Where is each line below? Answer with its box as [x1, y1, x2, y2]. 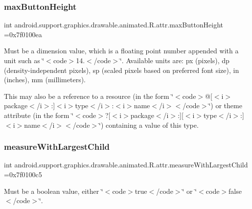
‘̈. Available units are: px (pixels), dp [119, 55, 229, 65]
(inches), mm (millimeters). [4, 74, 86, 85]
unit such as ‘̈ [4, 55, 45, 65]
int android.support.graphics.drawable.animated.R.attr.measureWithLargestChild [4, 160, 248, 170]
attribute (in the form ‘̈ [4, 110, 74, 120]
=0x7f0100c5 [4, 169, 42, 179]
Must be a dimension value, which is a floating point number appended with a [4, 46, 239, 56]
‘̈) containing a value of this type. [99, 119, 199, 130]
